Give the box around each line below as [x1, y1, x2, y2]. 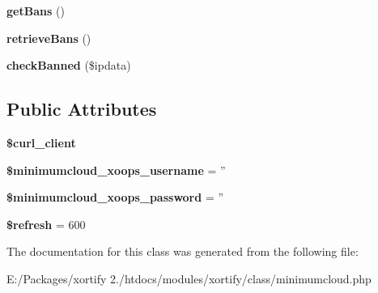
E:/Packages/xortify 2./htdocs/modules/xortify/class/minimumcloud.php [6, 270, 372, 287]
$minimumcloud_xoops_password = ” [6, 189, 224, 206]
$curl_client [6, 134, 76, 151]
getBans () [6, 2, 65, 19]
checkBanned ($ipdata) [6, 57, 131, 74]
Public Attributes [6, 96, 157, 121]
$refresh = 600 [6, 215, 86, 232]
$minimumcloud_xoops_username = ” [6, 161, 226, 178]
